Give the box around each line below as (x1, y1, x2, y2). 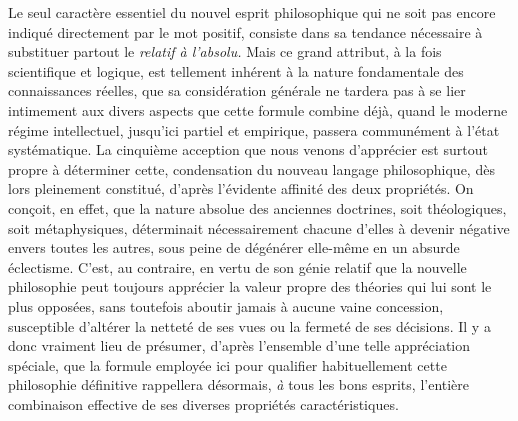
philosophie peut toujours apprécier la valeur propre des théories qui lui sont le (8, 276, 492, 297)
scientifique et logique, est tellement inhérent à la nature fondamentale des (8, 60, 464, 81)
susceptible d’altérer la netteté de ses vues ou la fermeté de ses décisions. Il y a (8, 315, 491, 336)
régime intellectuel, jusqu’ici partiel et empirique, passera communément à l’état (8, 119, 500, 140)
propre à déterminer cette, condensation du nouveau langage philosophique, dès (8, 158, 495, 179)
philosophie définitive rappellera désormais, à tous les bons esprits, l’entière (8, 374, 470, 395)
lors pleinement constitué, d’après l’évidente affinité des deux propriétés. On (8, 178, 474, 199)
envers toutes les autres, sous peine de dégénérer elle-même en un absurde (8, 237, 460, 258)
